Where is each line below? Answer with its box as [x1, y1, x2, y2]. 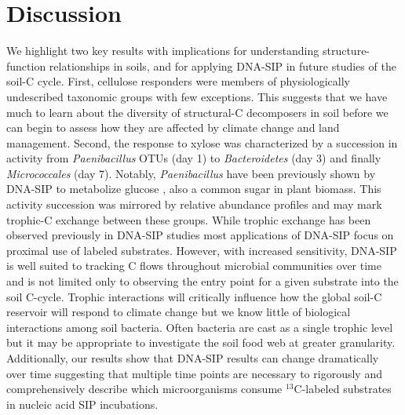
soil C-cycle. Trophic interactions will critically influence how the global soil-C [6, 288, 382, 304]
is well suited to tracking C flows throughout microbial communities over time [6, 257, 381, 274]
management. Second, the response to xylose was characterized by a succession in [6, 134, 398, 151]
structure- [322, 42, 370, 59]
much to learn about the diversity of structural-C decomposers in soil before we [6, 104, 389, 120]
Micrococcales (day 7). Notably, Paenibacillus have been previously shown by [6, 165, 376, 181]
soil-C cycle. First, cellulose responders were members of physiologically [6, 73, 350, 89]
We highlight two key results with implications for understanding [6, 42, 319, 59]
